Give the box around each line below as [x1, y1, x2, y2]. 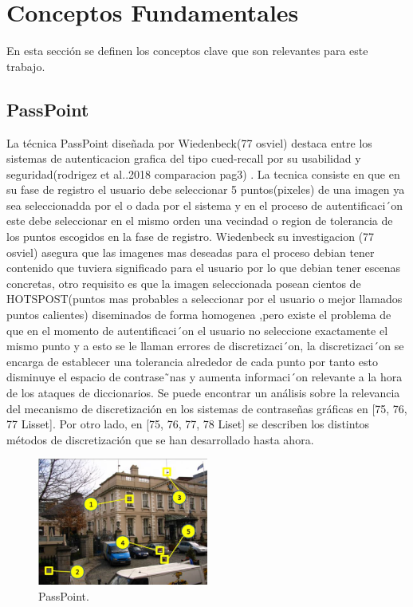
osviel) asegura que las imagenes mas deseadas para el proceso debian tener [6, 243, 375, 260]
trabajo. [6, 57, 45, 74]
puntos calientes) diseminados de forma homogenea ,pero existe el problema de [6, 306, 391, 323]
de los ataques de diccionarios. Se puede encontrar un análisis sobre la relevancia [6, 384, 400, 401]
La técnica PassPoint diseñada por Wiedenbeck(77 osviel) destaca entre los [6, 134, 372, 151]
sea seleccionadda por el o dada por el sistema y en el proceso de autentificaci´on [6, 196, 403, 213]
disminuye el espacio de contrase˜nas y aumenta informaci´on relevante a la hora [6, 369, 403, 385]
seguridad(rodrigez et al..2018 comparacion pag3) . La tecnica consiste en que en [6, 165, 400, 182]
